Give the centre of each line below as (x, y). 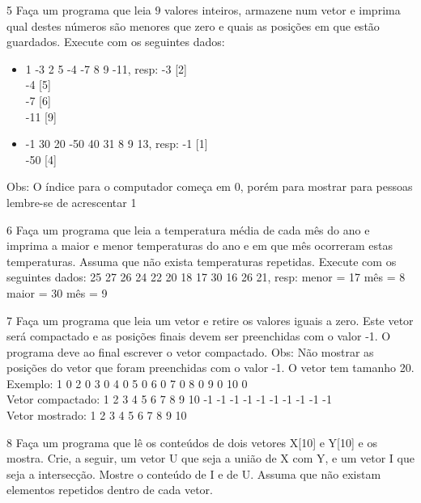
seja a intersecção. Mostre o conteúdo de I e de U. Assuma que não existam (194, 473)
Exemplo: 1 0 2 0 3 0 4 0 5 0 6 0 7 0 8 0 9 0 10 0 (127, 383)
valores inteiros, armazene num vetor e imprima (283, 10)
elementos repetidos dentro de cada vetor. (110, 490)
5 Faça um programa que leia (79, 10)
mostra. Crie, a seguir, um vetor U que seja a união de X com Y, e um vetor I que (210, 458)
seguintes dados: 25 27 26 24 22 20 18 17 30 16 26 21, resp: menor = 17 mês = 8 (206, 277)
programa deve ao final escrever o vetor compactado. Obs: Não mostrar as (190, 351)
